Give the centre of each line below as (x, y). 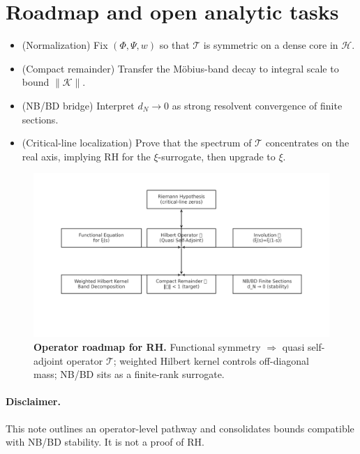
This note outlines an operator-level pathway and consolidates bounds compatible (180, 428)
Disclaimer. (33, 401)
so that (174, 45)
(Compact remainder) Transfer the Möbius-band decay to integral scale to (180, 68)
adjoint (48, 360)
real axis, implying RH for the (86, 156)
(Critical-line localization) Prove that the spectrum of (137, 143)
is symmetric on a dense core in (271, 45)
